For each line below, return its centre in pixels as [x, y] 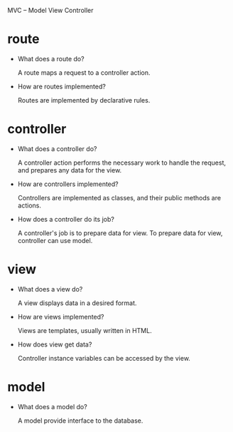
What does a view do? [50, 289]
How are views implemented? [61, 317]
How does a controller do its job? [66, 219]
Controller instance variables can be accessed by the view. [104, 358]
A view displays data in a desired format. [77, 303]
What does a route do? [51, 58]
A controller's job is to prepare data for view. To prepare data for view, [120, 233]
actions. [29, 205]
